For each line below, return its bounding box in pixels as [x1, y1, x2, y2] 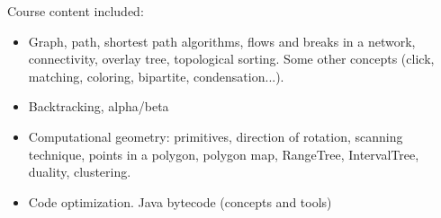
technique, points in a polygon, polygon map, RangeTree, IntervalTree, [28, 144, 419, 163]
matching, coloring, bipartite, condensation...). [28, 66, 284, 85]
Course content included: [7, 2, 144, 20]
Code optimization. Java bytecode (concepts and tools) [28, 192, 332, 211]
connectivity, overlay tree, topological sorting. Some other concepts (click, [28, 49, 435, 68]
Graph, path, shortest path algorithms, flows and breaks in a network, [28, 31, 416, 50]
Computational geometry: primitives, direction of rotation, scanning [28, 126, 403, 145]
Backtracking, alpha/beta [28, 97, 169, 116]
